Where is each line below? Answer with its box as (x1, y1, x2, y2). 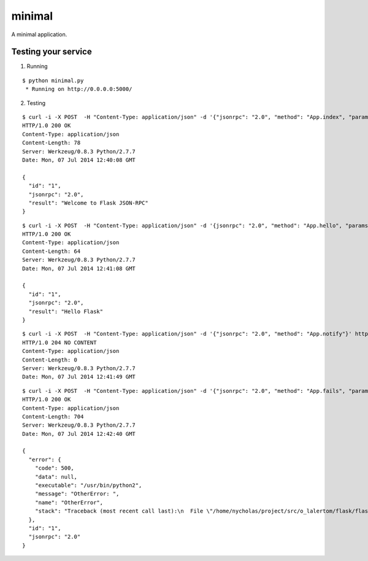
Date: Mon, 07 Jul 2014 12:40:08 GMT (22, 157, 136, 163)
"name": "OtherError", (34, 499, 104, 506)
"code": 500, (34, 465, 74, 472)
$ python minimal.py (22, 77, 84, 84)
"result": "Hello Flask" (28, 308, 104, 315)
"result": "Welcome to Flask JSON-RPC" (28, 199, 148, 206)
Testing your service (11, 47, 92, 57)
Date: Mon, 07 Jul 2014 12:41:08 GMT (22, 265, 136, 272)
